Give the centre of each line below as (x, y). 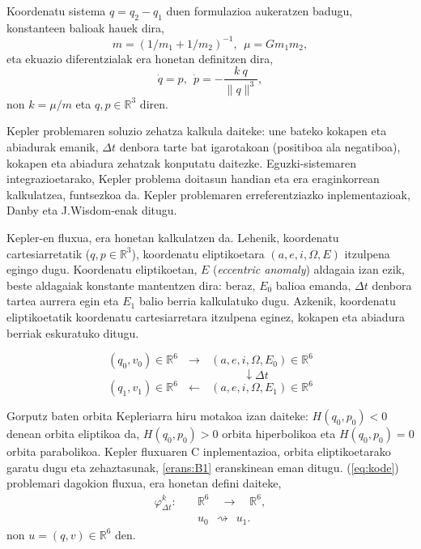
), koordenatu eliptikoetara (198, 253)
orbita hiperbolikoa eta (279, 434)
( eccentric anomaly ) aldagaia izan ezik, (309, 269)
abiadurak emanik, (53, 147)
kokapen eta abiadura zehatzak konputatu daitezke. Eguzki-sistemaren (182, 162)
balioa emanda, (313, 285)
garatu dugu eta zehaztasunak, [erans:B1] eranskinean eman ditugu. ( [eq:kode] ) (203, 467)
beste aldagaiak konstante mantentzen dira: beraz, (131, 285)
